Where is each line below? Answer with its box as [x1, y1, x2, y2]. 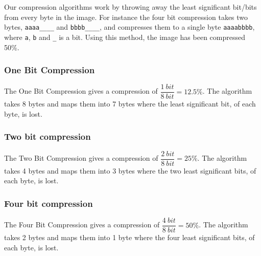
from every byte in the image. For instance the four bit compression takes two [4, 11, 248, 22]
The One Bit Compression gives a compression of [4, 86, 158, 96]
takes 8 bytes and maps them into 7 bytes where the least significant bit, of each [4, 98, 256, 109]
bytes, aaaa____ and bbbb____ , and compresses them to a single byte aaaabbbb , [4, 22, 255, 32]
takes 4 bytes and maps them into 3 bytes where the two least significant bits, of [4, 165, 256, 176]
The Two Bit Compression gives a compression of [4, 153, 158, 163]
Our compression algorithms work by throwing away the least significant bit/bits [4, 2, 257, 12]
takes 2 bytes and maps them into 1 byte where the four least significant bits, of [4, 232, 255, 243]
